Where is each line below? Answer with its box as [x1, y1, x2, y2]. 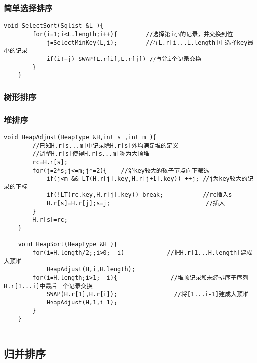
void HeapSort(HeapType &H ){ [18, 241, 118, 248]
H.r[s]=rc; [32, 216, 68, 224]
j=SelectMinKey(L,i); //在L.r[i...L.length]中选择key [46, 39, 248, 46]
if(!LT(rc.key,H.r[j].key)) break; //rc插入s [46, 191, 232, 199]
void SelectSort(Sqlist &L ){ [4, 22, 103, 30]
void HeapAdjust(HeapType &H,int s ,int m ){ [4, 133, 156, 141]
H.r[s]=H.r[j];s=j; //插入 [46, 200, 225, 207]
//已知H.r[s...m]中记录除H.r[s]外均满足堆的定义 [32, 142, 179, 149]
